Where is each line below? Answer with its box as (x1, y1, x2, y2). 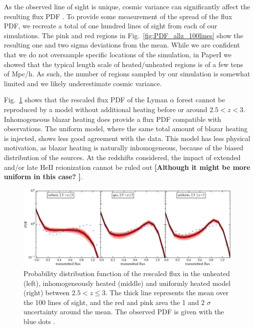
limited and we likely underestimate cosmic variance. (4, 78, 162, 88)
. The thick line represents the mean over (105, 287, 229, 298)
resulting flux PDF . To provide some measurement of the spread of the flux (4, 11, 232, 21)
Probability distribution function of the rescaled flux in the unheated (23, 268, 230, 279)
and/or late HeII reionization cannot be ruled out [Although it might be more (4, 162, 251, 172)
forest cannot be (176, 94, 225, 105)
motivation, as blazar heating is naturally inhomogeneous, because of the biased (4, 142, 243, 153)
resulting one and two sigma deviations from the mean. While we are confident (4, 40, 240, 50)
